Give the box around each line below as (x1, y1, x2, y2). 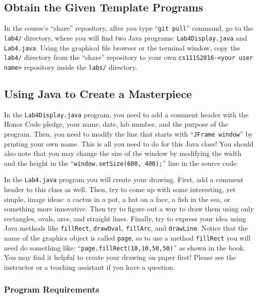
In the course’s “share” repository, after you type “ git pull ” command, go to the (4, 23, 253, 33)
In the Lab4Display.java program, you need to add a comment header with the (4, 109, 249, 119)
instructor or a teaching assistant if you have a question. (4, 262, 175, 272)
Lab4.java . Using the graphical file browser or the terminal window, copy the (4, 42, 240, 52)
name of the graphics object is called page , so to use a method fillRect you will (4, 233, 251, 243)
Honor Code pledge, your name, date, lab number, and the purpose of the (4, 119, 228, 129)
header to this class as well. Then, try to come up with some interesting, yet (4, 184, 236, 195)
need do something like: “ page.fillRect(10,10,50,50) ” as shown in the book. (4, 242, 246, 252)
